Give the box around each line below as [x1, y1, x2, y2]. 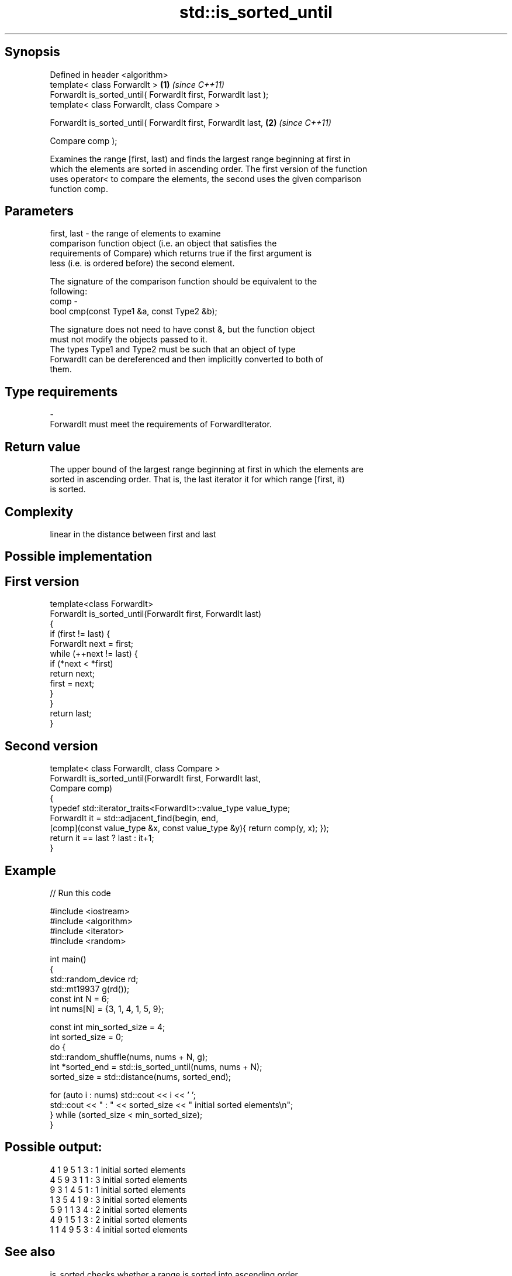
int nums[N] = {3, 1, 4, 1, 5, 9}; [50, 1003, 164, 1014]
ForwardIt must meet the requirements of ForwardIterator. [50, 419, 272, 430]
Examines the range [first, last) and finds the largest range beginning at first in [50, 153, 351, 164]
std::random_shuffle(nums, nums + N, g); [50, 1051, 208, 1062]
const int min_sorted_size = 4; [50, 1021, 165, 1032]
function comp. [50, 183, 108, 194]
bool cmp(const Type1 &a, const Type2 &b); [50, 306, 217, 317]
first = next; [50, 678, 95, 689]
